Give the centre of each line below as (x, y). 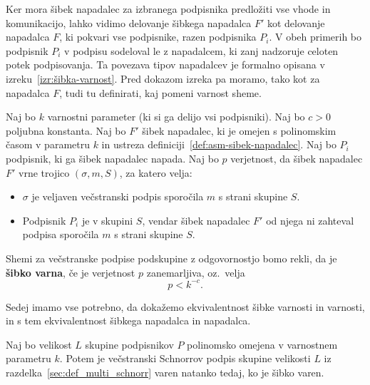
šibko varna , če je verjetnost (71, 272)
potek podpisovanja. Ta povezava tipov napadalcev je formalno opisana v (165, 65)
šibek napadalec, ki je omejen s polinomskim (239, 130)
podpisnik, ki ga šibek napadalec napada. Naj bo (112, 158)
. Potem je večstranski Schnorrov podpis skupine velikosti (185, 358)
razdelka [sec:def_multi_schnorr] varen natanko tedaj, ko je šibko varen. (165, 372)
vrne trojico (44, 172)
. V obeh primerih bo (315, 37)
